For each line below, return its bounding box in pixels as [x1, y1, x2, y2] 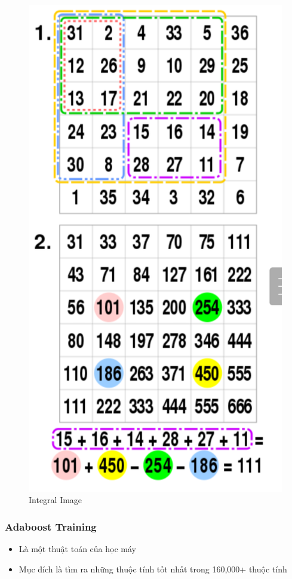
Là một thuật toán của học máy [19, 542, 136, 555]
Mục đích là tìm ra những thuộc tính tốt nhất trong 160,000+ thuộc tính [19, 562, 287, 575]
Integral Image [29, 494, 82, 506]
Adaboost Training [5, 519, 97, 534]
